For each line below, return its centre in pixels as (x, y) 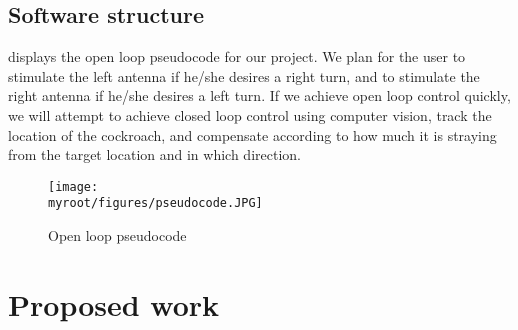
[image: (73, 186)
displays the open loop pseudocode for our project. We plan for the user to (237, 56)
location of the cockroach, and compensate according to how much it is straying (252, 134)
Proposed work (114, 303)
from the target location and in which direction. (154, 154)
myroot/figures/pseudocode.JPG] (155, 203)
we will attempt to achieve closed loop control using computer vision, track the (250, 114)
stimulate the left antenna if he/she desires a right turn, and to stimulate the (244, 75)
